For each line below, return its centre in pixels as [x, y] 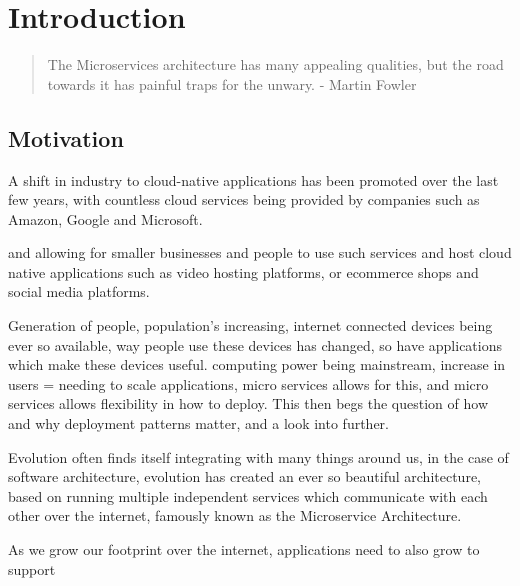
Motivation [66, 137]
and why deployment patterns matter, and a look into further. [198, 423]
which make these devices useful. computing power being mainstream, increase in [257, 364]
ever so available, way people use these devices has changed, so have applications [255, 344]
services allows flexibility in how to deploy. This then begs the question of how [248, 403]
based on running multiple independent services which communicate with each [248, 495]
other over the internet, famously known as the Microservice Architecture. [235, 515]
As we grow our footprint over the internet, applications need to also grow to [244, 549]
